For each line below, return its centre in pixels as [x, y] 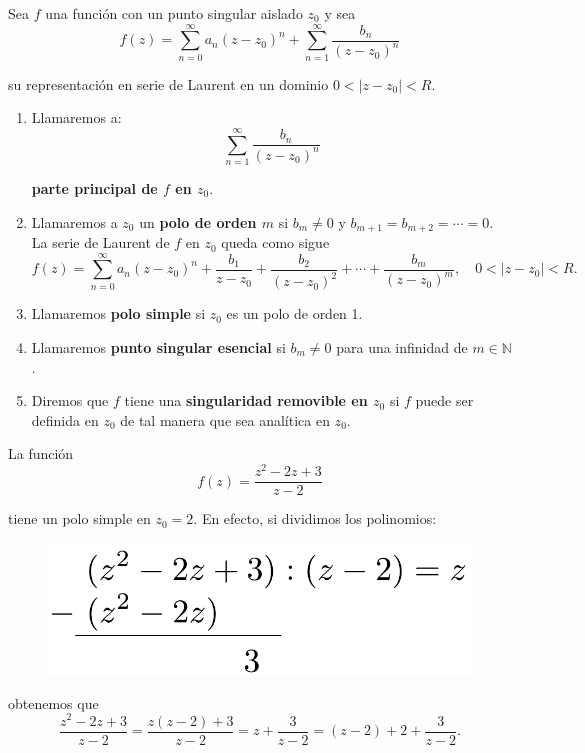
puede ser [444, 400]
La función [41, 453]
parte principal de [94, 188]
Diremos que [70, 400]
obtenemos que [53, 702]
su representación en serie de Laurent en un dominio [168, 83]
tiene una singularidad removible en [246, 400]
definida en [65, 419]
